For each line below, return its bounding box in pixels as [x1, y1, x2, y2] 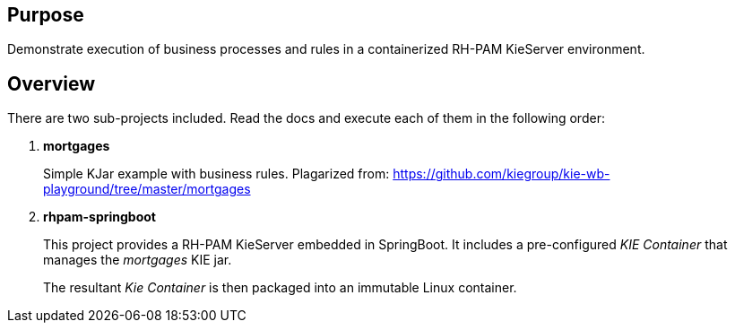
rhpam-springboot [43, 209, 156, 225]
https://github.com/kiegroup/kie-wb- [393, 166, 610, 182]
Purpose [7, 4, 84, 26]
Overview [7, 72, 96, 95]
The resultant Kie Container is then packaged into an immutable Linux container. [43, 280, 517, 296]
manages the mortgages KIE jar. [43, 252, 232, 268]
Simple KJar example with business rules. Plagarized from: [43, 166, 390, 182]
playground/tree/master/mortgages [43, 181, 251, 197]
